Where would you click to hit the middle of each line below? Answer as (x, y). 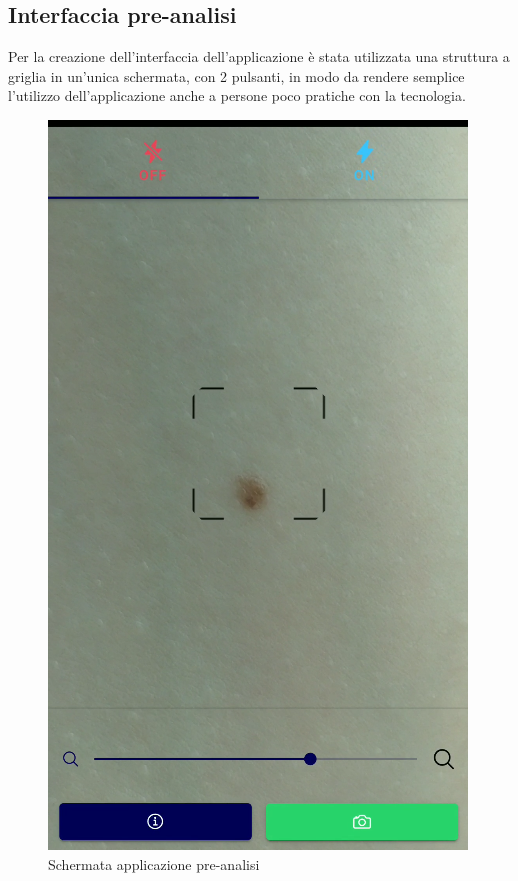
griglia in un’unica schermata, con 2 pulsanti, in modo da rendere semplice (236, 75)
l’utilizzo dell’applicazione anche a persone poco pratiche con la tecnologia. (237, 95)
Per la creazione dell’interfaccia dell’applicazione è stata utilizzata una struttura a (259, 56)
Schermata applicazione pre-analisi (154, 863)
